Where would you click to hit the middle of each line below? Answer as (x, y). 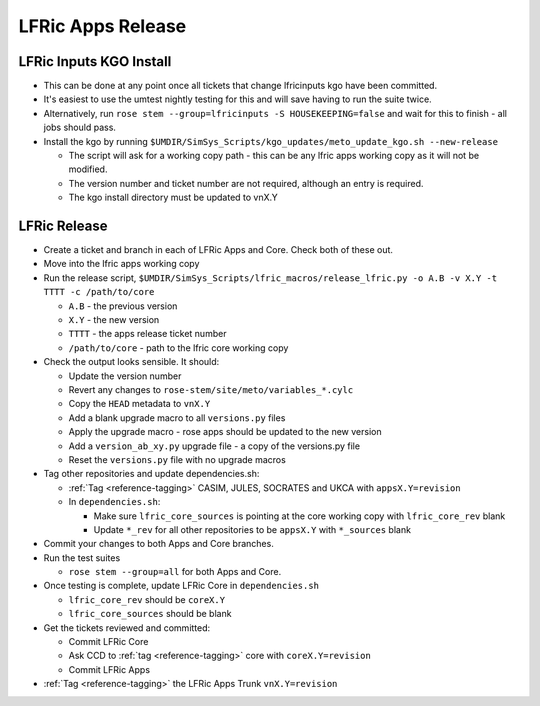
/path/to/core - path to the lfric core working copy (178, 347)
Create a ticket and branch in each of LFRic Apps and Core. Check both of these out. (218, 250)
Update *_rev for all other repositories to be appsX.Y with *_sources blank (252, 529)
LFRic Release (63, 226)
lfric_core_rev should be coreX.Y (146, 599)
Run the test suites (82, 557)
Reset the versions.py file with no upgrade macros (177, 459)
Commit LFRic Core (108, 642)
